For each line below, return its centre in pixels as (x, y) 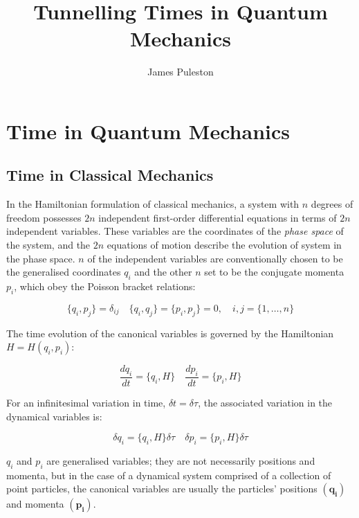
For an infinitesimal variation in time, (86, 403)
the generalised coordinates (64, 272)
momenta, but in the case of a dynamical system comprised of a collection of (169, 475)
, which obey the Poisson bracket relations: (105, 286)
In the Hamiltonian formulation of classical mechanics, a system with (153, 204)
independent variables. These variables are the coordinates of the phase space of (175, 231)
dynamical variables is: (54, 416)
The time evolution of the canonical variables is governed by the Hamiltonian (170, 333)
